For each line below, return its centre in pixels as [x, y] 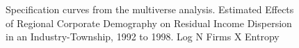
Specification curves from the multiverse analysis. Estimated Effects [150, 9]
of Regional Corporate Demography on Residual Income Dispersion [149, 23]
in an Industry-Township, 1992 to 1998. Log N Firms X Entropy [143, 37]
